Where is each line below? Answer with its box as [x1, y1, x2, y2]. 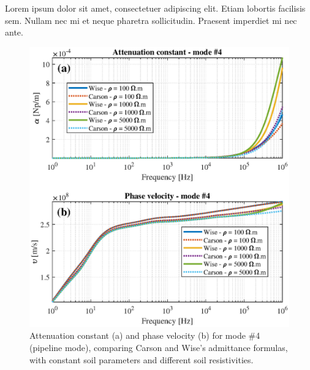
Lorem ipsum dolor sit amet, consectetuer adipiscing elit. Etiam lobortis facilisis [5, 2, 306, 14]
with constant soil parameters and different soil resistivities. [29, 353, 254, 366]
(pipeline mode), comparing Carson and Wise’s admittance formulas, [29, 341, 288, 353]
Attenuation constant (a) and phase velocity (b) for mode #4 [29, 329, 260, 342]
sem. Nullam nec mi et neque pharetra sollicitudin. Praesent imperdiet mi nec [5, 13, 297, 26]
